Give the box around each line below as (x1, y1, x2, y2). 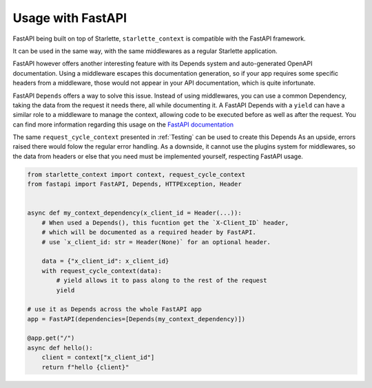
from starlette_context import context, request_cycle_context (27, 171, 246, 178)
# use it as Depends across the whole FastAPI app (27, 305, 203, 313)
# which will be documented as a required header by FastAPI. (41, 228, 256, 237)
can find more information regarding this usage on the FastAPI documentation (12, 120, 234, 129)
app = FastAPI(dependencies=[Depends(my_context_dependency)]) (27, 315, 246, 323)
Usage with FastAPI (12, 10, 127, 25)
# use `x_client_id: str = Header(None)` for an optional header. (41, 238, 271, 246)
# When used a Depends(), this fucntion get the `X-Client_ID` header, (41, 219, 289, 226)
